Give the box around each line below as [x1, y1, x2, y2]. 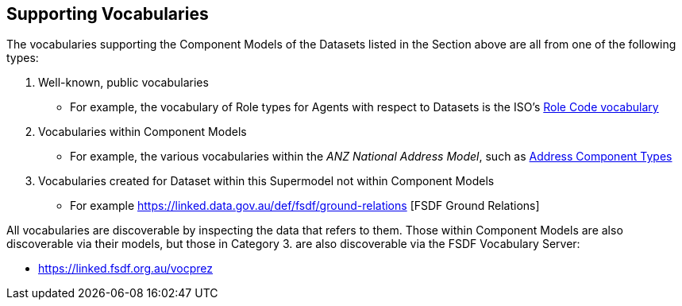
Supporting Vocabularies [6, 4, 209, 24]
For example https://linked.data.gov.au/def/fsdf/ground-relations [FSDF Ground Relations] [70, 199, 540, 213]
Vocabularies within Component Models [38, 125, 247, 139]
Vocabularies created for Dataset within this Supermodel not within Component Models [38, 174, 495, 188]
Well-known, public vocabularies [38, 76, 209, 90]
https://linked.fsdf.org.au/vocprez [38, 261, 214, 276]
